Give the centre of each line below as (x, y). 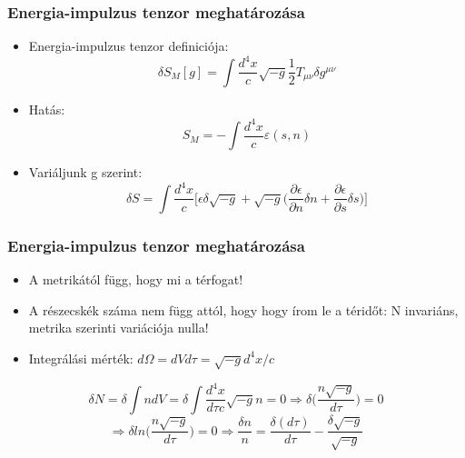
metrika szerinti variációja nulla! (119, 328)
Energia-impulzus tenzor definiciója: (129, 46)
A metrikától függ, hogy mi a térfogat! (136, 279)
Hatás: (47, 109)
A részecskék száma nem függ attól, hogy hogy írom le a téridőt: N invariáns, (243, 309)
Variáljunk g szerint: (85, 172)
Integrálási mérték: (81, 358)
